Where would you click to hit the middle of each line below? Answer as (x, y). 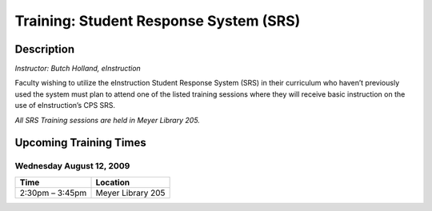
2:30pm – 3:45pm (53, 193)
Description (45, 49)
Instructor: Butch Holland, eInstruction (78, 69)
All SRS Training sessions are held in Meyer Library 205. (107, 120)
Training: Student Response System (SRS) (158, 21)
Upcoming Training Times (81, 143)
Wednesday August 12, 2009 (72, 166)
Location (113, 182)
